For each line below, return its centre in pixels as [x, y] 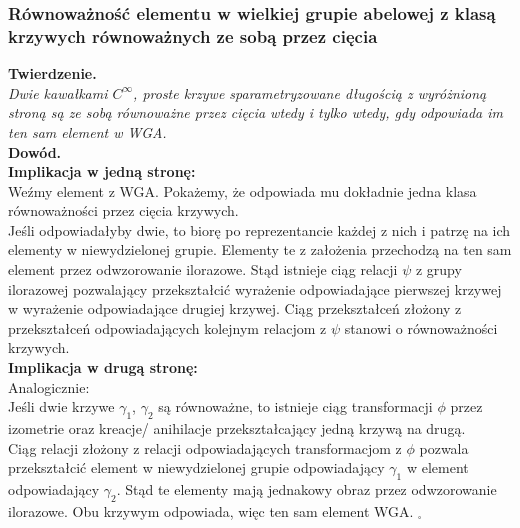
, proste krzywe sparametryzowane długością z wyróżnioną [310, 92]
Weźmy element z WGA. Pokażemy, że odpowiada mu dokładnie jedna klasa [242, 190]
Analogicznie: [49, 386]
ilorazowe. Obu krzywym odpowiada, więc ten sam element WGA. [211, 510]
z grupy [438, 269]
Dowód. [35, 151]
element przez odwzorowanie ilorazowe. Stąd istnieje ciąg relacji [203, 269]
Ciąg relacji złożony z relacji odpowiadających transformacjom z [205, 447]
